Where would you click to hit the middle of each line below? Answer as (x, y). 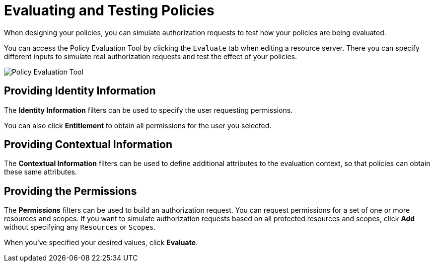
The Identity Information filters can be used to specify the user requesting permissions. (148, 110)
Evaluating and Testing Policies (109, 10)
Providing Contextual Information (88, 145)
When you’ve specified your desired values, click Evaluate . (101, 243)
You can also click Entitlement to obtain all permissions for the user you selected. (138, 125)
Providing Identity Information (80, 91)
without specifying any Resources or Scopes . (80, 227)
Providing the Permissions (71, 191)
